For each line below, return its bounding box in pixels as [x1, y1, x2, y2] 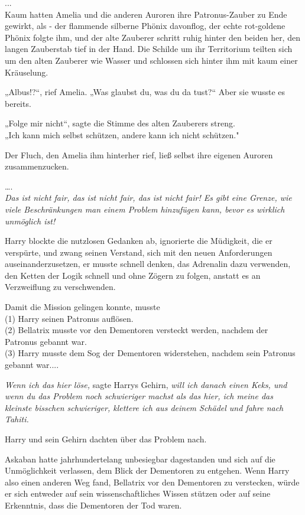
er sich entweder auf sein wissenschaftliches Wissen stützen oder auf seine [5, 487, 271, 500]
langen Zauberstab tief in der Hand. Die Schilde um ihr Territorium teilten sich [5, 43, 293, 55]
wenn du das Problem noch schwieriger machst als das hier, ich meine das [5, 390, 273, 402]
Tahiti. [5, 413, 29, 425]
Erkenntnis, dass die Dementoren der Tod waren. [5, 498, 182, 511]
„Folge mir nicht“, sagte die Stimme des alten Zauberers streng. [5, 117, 235, 129]
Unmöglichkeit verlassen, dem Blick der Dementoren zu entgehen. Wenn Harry [5, 464, 290, 477]
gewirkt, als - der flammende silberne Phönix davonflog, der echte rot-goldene [5, 19, 285, 32]
